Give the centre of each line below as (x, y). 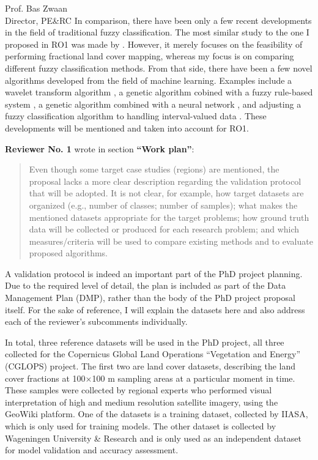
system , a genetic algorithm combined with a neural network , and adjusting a (153, 104)
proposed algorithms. (68, 253)
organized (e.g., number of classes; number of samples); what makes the (163, 205)
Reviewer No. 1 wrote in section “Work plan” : (100, 148)
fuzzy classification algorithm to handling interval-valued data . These (136, 116)
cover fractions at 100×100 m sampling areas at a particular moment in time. (150, 378)
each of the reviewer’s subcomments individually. (96, 321)
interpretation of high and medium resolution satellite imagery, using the (142, 402)
